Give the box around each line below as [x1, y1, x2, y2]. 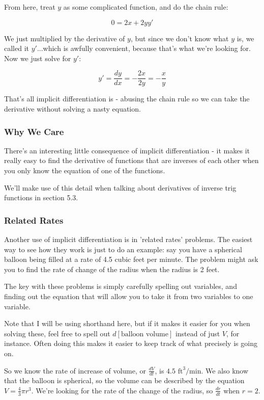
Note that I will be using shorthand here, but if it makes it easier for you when [4, 318, 250, 329]
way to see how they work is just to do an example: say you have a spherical [4, 244, 242, 254]
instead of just [175, 328, 220, 338]
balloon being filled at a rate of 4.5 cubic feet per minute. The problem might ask [4, 254, 258, 264]
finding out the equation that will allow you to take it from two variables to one [4, 291, 253, 301]
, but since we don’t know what [130, 33, 229, 43]
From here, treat [4, 2, 55, 12]
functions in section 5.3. [4, 192, 78, 203]
